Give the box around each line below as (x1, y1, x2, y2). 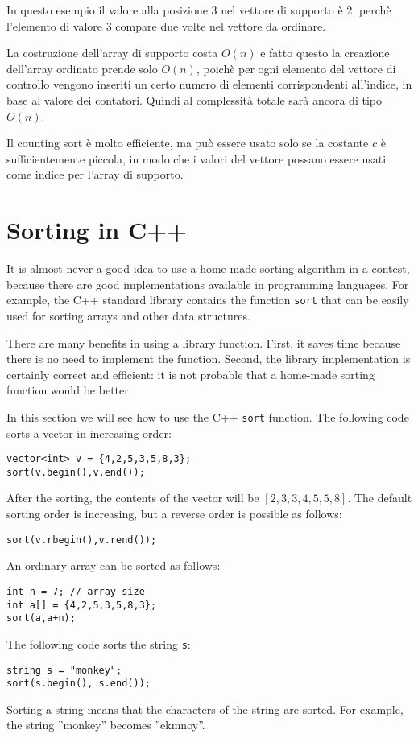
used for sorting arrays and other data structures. (6, 307, 250, 324)
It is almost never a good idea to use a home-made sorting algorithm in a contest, (6, 260, 410, 277)
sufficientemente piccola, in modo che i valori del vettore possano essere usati (6, 150, 387, 167)
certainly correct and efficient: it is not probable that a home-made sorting (6, 365, 375, 382)
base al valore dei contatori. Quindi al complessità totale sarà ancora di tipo (6, 91, 382, 108)
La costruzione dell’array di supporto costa (6, 44, 218, 61)
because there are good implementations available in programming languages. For (6, 275, 409, 292)
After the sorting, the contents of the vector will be (6, 489, 259, 506)
